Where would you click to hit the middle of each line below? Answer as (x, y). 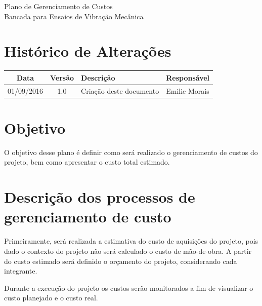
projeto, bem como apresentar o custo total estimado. (87, 162)
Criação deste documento (120, 90)
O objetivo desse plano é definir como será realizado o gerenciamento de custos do (131, 152)
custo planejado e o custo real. (51, 298)
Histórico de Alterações (88, 51)
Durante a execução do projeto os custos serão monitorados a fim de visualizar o (129, 288)
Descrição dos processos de (100, 197)
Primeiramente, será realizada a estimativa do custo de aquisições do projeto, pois (131, 241)
